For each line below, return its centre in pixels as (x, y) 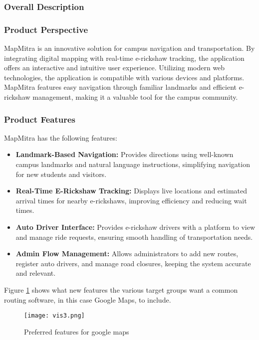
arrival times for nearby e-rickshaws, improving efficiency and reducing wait (131, 200)
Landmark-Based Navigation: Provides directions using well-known (125, 154)
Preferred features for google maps (77, 331)
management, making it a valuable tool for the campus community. (135, 97)
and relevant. (36, 273)
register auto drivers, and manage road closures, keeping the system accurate (133, 263)
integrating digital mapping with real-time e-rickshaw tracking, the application (124, 58)
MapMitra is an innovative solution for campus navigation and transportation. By (129, 48)
